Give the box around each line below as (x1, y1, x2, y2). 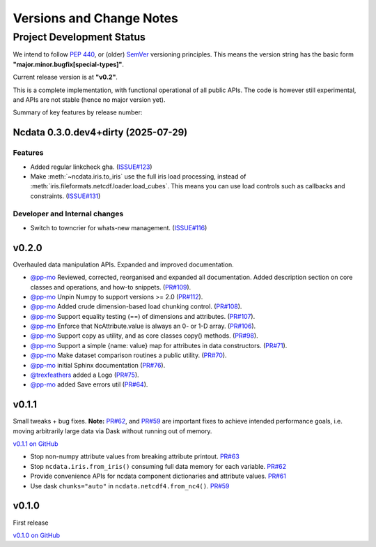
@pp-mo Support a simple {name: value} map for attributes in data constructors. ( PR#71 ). (30, 341, 288, 350)
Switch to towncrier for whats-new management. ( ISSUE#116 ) (30, 223, 207, 232)
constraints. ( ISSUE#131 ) (30, 192, 101, 200)
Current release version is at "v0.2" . (13, 73, 118, 82)
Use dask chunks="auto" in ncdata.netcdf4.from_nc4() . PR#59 (30, 481, 230, 490)
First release (13, 518, 49, 527)
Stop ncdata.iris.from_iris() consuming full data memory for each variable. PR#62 (30, 462, 287, 470)
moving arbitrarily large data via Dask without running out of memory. (13, 426, 212, 435)
